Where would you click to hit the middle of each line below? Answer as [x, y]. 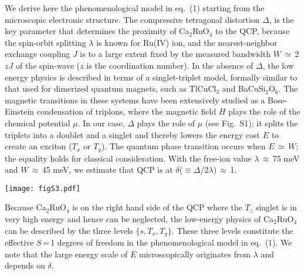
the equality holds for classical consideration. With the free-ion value [128, 158]
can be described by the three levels [69, 230]
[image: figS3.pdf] [43, 188]
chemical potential [38, 123]
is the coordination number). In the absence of [170, 65]
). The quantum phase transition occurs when [183, 146]
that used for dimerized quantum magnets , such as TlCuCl [111, 88]
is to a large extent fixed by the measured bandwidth [175, 54]
